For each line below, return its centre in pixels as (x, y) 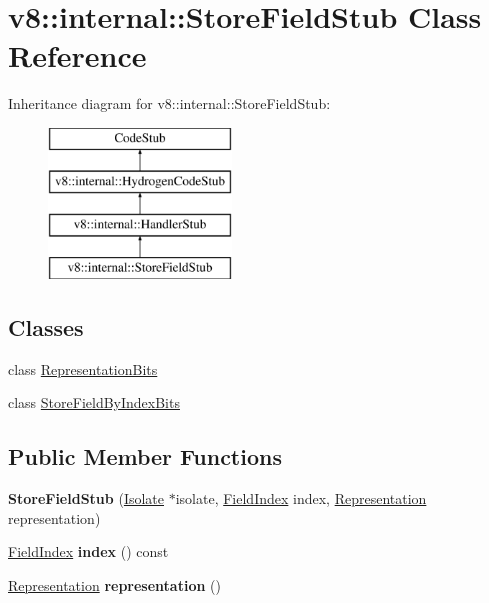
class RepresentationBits (83, 368)
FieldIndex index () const (88, 551)
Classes (46, 327)
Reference (77, 55)
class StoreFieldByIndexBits (94, 402)
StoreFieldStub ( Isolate (86, 498)
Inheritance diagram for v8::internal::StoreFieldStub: (169, 103)
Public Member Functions (145, 456)
